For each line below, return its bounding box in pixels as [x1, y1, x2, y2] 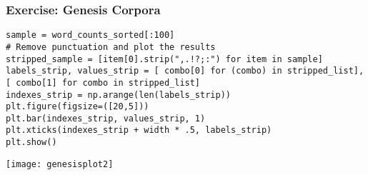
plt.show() [6, 137, 57, 148]
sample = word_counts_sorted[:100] [6, 30, 175, 41]
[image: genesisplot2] [6, 159, 114, 169]
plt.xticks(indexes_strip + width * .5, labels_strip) [6, 125, 272, 136]
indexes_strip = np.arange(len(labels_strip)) [6, 89, 231, 100]
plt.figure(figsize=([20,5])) [6, 101, 149, 112]
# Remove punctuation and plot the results [6, 41, 216, 52]
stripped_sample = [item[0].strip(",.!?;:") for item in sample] [6, 54, 323, 64]
